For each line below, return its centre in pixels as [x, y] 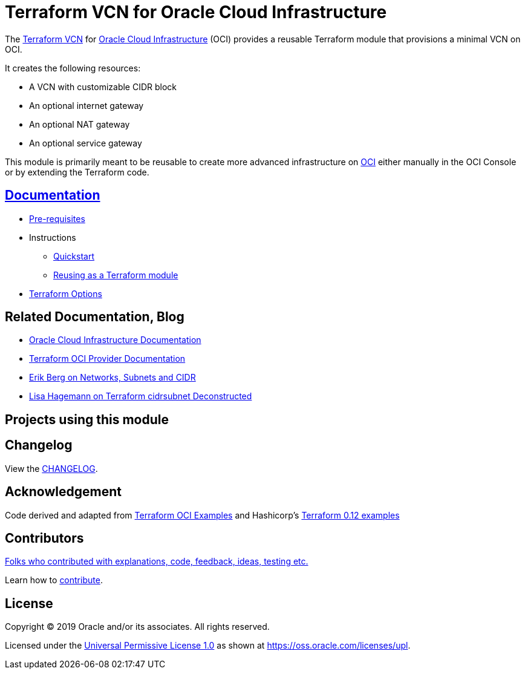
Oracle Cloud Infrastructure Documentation [115, 340]
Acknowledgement [63, 492]
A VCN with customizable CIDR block [103, 87]
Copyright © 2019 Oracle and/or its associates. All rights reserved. [137, 627]
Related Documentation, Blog [95, 317]
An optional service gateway [86, 143]
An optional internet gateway [86, 105]
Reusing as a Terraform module [116, 275]
